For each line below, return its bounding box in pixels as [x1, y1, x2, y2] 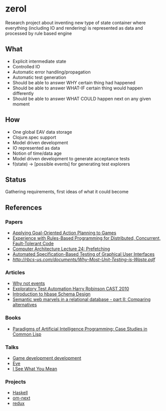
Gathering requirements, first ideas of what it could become [5, 189, 129, 195]
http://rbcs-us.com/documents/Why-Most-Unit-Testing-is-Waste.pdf [12, 257, 155, 263]
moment [12, 101, 30, 107]
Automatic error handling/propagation [12, 69, 91, 75]
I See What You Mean [12, 365, 58, 372]
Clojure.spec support [12, 134, 57, 140]
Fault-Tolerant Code [12, 241, 54, 247]
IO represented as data [12, 145, 60, 151]
